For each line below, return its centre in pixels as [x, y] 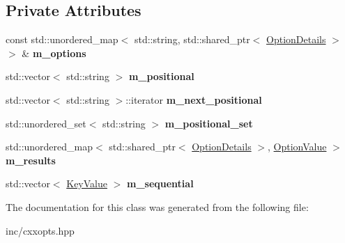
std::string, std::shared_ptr [192, 39]
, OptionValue [297, 147]
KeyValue [87, 183]
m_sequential [160, 183]
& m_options [54, 53]
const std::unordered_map [62, 39]
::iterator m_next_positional [194, 99]
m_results [31, 160]
